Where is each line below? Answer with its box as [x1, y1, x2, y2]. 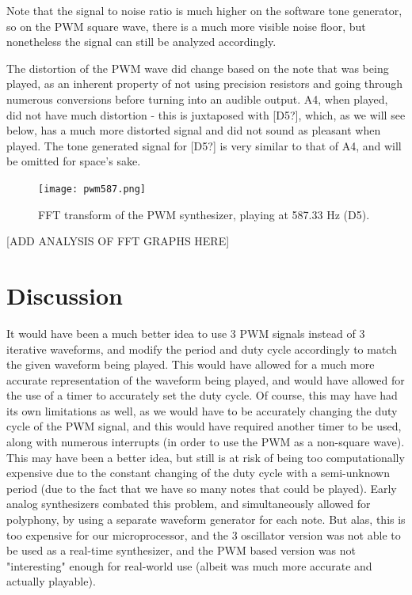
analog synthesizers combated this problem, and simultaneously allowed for [6, 495, 371, 512]
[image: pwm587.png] [38, 183, 147, 195]
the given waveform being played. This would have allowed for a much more [6, 356, 375, 373]
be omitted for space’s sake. [6, 153, 141, 169]
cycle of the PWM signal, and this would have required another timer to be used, [6, 418, 402, 434]
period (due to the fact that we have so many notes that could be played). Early [6, 479, 397, 496]
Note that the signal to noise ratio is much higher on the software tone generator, [6, 2, 402, 18]
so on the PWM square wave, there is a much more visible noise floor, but [6, 17, 366, 34]
